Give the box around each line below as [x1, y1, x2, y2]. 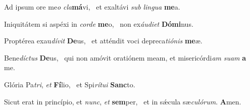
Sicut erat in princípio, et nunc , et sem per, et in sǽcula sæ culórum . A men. [4, 96, 241, 106]
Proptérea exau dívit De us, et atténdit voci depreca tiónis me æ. [4, 35, 203, 46]
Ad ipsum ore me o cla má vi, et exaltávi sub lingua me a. [4, 2, 180, 12]
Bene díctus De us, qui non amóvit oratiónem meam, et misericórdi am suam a [4, 52, 246, 63]
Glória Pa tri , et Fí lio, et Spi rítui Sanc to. [4, 79, 135, 89]
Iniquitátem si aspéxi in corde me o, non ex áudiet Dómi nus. [4, 18, 193, 29]
